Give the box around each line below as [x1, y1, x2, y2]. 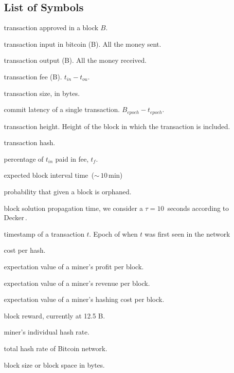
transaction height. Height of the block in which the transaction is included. [4, 121, 230, 131]
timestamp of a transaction [4, 228, 85, 239]
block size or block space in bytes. [4, 359, 105, 370]
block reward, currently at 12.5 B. [4, 310, 105, 320]
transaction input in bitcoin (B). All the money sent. [4, 38, 162, 49]
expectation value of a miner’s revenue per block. [4, 278, 150, 288]
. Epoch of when [89, 228, 138, 239]
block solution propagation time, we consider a [4, 203, 143, 213]
